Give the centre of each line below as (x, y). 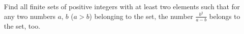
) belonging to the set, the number (141, 16)
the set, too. (22, 25)
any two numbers (30, 16)
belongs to (225, 16)
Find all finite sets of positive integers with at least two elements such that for (122, 6)
